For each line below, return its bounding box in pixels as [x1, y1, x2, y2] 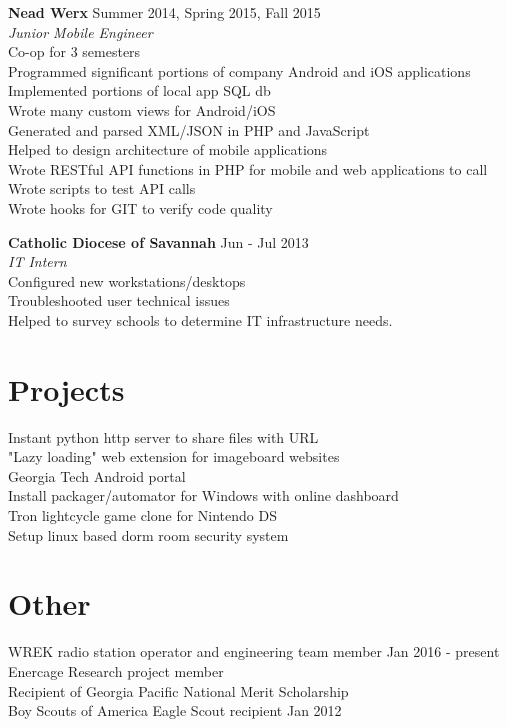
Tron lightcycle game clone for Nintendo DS [8, 505, 277, 525]
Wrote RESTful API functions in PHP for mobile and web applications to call [8, 158, 488, 179]
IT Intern [8, 251, 67, 272]
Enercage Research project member [8, 660, 224, 681]
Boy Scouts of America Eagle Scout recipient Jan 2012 [8, 700, 342, 721]
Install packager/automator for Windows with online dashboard [8, 485, 399, 506]
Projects [8, 368, 125, 409]
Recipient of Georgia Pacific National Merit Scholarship [8, 680, 349, 701]
